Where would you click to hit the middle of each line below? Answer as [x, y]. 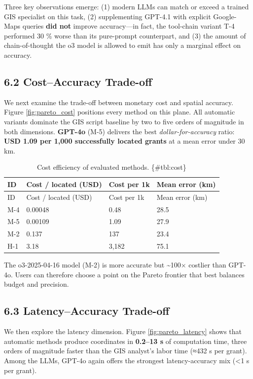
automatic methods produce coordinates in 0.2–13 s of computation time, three [126, 341]
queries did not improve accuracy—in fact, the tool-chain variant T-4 [128, 26]
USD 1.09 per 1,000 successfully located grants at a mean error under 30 [125, 141]
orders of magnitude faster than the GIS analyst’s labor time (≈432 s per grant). [126, 351]
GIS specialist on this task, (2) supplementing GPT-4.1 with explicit [108, 16]
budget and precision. [36, 284]
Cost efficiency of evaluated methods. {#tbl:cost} [111, 167]
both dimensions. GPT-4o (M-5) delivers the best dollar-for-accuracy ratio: [119, 131]
